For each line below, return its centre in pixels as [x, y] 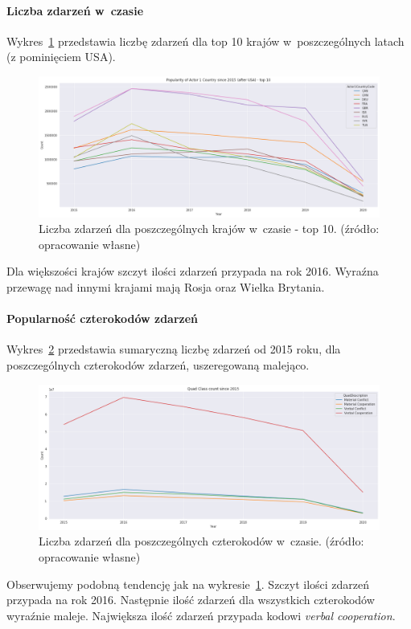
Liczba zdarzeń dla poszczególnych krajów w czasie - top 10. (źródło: [209, 229]
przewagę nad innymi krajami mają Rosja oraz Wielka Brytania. [166, 286]
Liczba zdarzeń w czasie [75, 10]
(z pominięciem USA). [61, 57]
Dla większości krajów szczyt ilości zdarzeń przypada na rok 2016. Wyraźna [193, 271]
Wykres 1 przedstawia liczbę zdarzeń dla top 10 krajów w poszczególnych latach [205, 41]
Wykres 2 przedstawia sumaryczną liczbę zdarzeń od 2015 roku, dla [174, 349]
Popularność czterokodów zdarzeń [103, 319]
